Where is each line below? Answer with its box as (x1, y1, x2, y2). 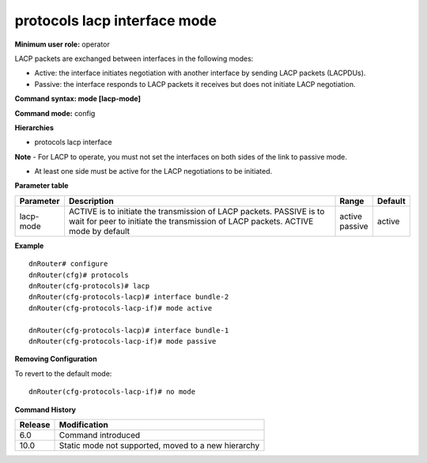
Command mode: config (14, 108, 96, 118)
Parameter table (14, 181, 69, 190)
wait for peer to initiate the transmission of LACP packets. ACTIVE (68, 216, 314, 227)
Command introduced (59, 429, 141, 440)
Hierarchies (14, 122, 55, 132)
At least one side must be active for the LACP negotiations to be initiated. (34, 167, 273, 176)
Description (68, 195, 114, 206)
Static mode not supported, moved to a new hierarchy (59, 439, 260, 450)
